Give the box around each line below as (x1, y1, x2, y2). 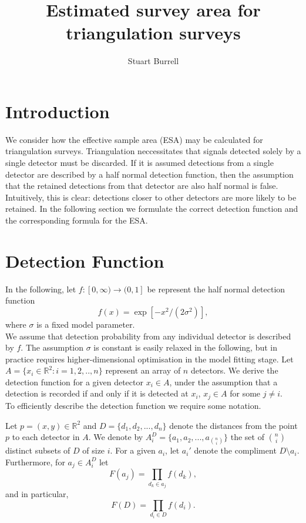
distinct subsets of (5, 444, 70, 457)
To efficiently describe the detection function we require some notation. (5, 399, 261, 411)
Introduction (5, 99, 110, 123)
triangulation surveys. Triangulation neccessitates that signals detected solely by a (5, 145, 301, 157)
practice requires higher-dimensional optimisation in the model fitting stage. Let (5, 352, 294, 365)
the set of (230, 431, 264, 443)
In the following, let (5, 282, 76, 295)
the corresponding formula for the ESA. (5, 214, 148, 226)
